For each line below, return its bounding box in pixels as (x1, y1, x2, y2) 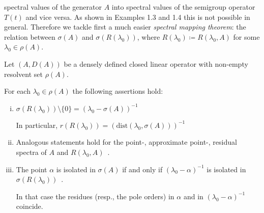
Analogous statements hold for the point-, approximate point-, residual (16, 137, 237, 147)
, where (137, 31, 160, 42)
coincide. (16, 201, 43, 211)
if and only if (122, 164, 163, 174)
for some (233, 31, 260, 42)
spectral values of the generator (4, 2, 102, 12)
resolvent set (4, 68, 43, 79)
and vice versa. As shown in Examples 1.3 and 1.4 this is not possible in (25, 11, 250, 22)
